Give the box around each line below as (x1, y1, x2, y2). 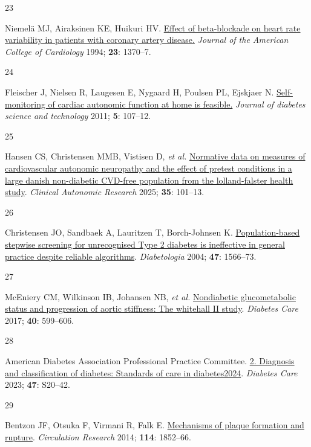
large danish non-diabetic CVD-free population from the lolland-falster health (5, 173, 293, 186)
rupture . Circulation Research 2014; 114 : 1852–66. (5, 431, 191, 443)
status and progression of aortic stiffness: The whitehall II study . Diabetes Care (5, 302, 298, 315)
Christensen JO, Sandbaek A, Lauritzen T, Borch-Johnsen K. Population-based (5, 226, 300, 239)
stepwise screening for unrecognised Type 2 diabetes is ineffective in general (5, 237, 285, 250)
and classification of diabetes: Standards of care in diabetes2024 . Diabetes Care (5, 366, 298, 379)
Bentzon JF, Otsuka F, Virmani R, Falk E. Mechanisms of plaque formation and (5, 419, 304, 431)
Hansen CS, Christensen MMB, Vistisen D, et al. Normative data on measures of (5, 150, 306, 162)
